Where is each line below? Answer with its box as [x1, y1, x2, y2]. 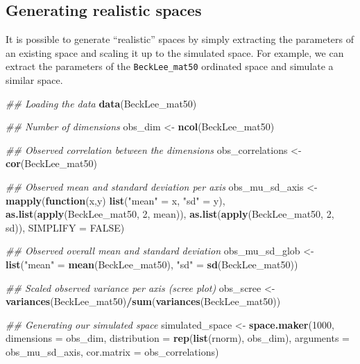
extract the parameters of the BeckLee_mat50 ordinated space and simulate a [6, 59, 334, 73]
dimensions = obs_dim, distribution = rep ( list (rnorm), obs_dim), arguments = [6, 331, 350, 345]
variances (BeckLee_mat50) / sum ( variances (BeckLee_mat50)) [6, 294, 281, 309]
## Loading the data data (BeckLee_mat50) [6, 96, 197, 110]
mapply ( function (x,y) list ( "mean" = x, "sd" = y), [6, 193, 225, 207]
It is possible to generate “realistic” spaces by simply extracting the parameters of [6, 32, 354, 46]
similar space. [6, 73, 63, 87]
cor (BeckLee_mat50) [6, 156, 97, 171]
